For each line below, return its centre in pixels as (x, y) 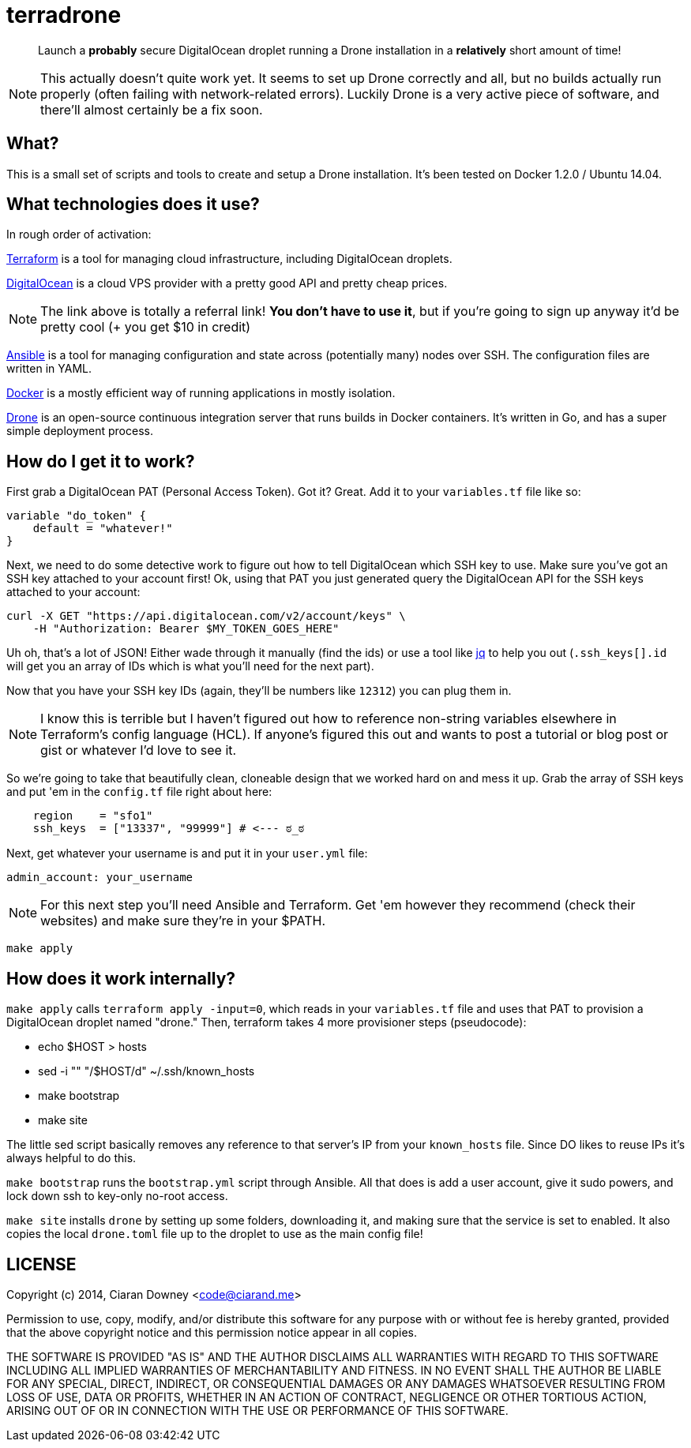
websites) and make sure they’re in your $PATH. (183, 921)
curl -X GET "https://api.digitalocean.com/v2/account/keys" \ (206, 616)
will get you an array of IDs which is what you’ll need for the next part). (190, 666)
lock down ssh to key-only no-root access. (117, 1196)
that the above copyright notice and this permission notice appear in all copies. (212, 1332)
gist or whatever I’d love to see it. (139, 750)
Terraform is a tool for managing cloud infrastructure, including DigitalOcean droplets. (229, 259)
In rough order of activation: (79, 234)
